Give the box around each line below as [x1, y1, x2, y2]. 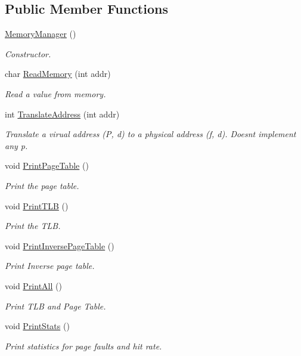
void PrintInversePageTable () [5, 239, 114, 252]
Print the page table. [5, 179, 79, 191]
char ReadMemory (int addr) [5, 67, 111, 80]
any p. [5, 139, 28, 151]
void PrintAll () [5, 279, 62, 292]
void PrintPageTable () [5, 159, 89, 172]
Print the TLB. [5, 219, 61, 232]
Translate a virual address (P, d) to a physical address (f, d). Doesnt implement [5, 128, 296, 140]
